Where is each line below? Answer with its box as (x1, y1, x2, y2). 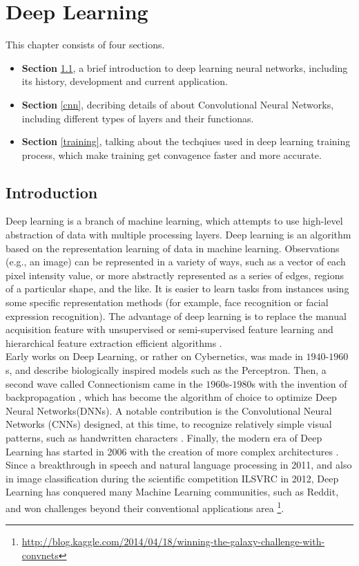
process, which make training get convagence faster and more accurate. (21, 147, 322, 162)
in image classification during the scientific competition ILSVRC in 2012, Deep (6, 471, 339, 485)
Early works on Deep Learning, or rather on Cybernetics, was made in (6, 349, 303, 364)
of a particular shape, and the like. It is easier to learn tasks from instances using (6, 281, 349, 296)
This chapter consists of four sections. (6, 37, 165, 52)
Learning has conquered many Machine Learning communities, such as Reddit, (6, 484, 339, 499)
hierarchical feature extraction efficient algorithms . (6, 335, 222, 350)
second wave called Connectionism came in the (6, 376, 203, 390)
